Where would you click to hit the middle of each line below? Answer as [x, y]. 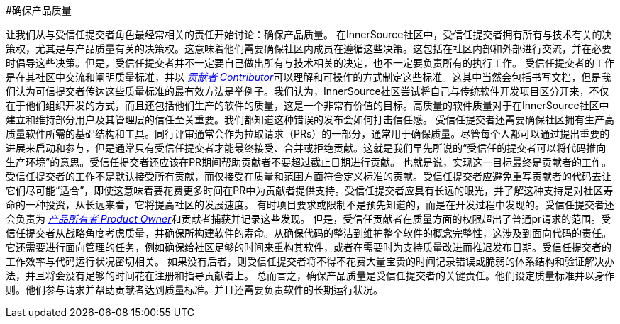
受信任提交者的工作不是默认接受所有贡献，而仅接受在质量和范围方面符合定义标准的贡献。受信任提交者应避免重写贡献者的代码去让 [309, 176]
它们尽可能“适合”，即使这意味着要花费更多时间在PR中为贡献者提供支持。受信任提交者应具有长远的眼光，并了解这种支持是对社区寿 [310, 190]
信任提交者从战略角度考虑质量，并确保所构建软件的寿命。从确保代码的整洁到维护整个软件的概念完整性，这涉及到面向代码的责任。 [309, 233]
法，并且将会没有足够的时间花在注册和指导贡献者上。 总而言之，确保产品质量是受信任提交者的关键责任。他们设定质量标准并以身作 [310, 275]
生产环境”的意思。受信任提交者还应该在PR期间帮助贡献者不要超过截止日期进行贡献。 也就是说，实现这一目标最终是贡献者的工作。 [309, 162]
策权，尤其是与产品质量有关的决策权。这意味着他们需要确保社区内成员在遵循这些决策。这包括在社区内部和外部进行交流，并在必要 [309, 49]
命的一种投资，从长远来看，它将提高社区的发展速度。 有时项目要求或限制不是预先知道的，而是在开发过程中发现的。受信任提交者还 [310, 205]
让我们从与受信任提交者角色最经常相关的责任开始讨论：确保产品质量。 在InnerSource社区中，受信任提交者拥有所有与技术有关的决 [309, 34]
